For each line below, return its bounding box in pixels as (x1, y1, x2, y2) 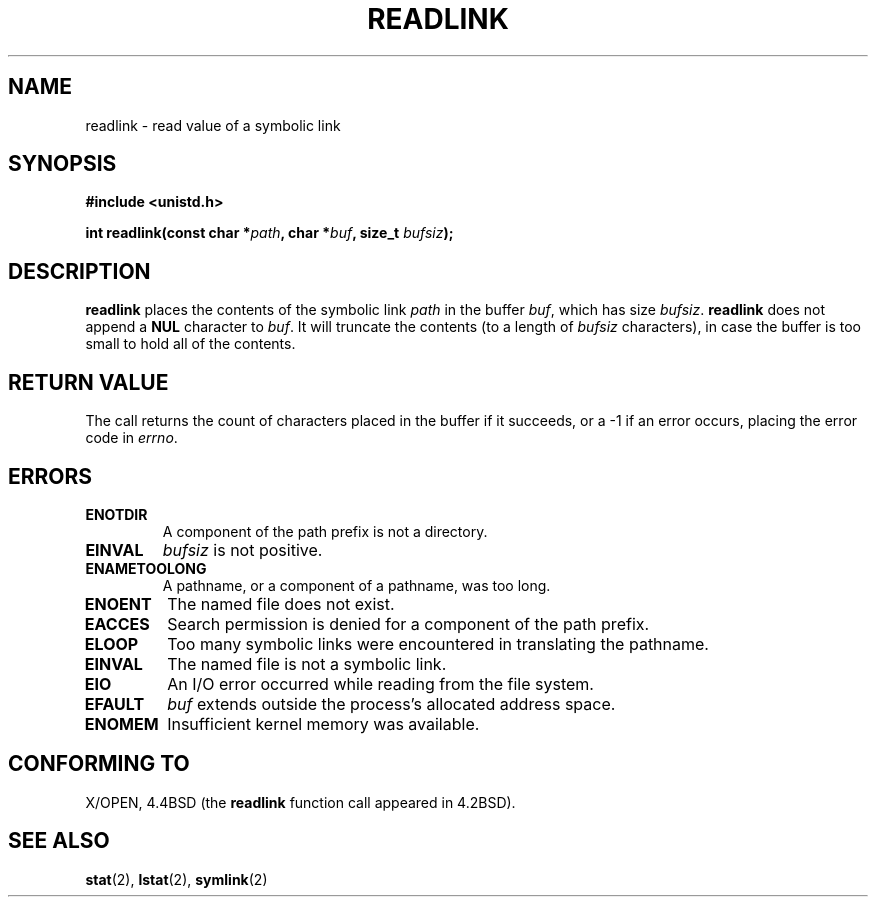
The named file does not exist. (167, 593, 395, 614)
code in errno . (85, 429, 178, 447)
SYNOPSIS (8, 151, 117, 177)
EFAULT (84, 693, 145, 714)
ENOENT (84, 593, 152, 614)
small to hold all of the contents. (85, 335, 296, 353)
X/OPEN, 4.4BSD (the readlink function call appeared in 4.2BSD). (85, 793, 516, 811)
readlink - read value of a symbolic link (85, 116, 341, 134)
